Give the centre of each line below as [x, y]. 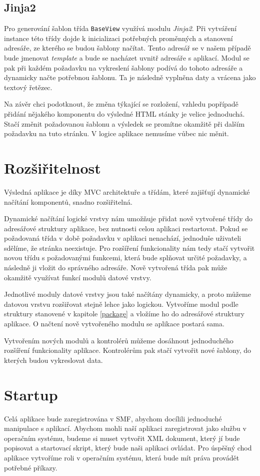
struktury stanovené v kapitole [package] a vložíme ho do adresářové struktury [124, 314]
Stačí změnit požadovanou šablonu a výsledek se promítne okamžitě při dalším [124, 123]
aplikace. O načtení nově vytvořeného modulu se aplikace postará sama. [114, 324]
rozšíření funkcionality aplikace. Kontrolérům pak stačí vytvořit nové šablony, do [127, 350]
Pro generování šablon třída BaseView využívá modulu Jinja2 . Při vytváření [120, 28]
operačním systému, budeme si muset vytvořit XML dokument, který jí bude [122, 438]
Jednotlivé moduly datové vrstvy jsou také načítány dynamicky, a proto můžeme [127, 294]
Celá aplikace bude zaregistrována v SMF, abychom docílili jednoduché [113, 418]
